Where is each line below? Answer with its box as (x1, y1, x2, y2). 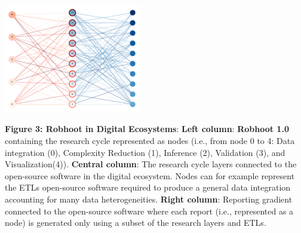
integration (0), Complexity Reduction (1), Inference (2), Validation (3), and (5, 146, 285, 158)
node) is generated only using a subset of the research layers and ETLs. (5, 216, 266, 229)
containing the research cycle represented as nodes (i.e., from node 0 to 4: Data (5, 134, 295, 147)
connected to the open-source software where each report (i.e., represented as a (5, 204, 294, 217)
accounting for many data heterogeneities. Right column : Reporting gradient (5, 192, 293, 205)
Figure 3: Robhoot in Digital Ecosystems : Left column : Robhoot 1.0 (5, 122, 289, 135)
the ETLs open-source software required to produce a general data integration (5, 181, 291, 194)
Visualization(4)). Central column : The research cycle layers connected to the (5, 158, 297, 170)
